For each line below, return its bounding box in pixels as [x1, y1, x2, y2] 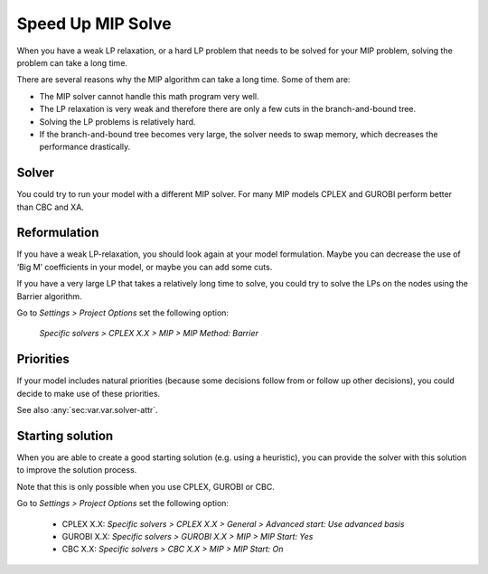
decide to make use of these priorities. [16, 388, 161, 399]
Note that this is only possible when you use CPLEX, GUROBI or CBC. [16, 481, 275, 492]
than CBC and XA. [16, 202, 85, 212]
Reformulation [16, 225, 99, 240]
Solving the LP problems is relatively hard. [39, 116, 196, 127]
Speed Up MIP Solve [16, 14, 172, 33]
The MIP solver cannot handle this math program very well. [39, 90, 259, 101]
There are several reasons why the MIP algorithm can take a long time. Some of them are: [16, 74, 351, 85]
